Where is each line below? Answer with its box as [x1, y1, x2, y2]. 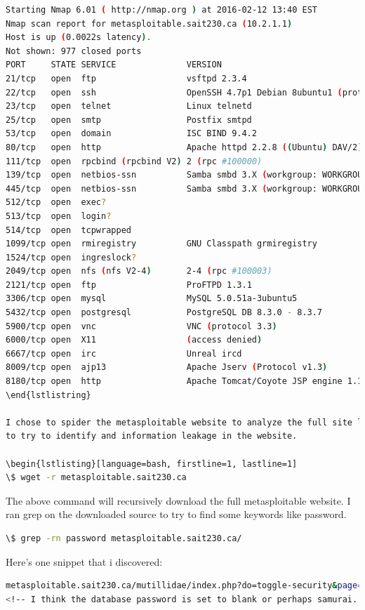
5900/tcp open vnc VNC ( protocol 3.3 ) [6, 321, 277, 331]
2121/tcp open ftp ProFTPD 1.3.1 [6, 279, 252, 290]
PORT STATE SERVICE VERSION [6, 60, 222, 70]
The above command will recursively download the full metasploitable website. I [6, 493, 351, 508]
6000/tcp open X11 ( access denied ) [6, 335, 263, 345]
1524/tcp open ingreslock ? [6, 252, 137, 263]
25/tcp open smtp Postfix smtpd [6, 114, 252, 125]
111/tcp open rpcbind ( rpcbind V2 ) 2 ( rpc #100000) [6, 156, 263, 166]
